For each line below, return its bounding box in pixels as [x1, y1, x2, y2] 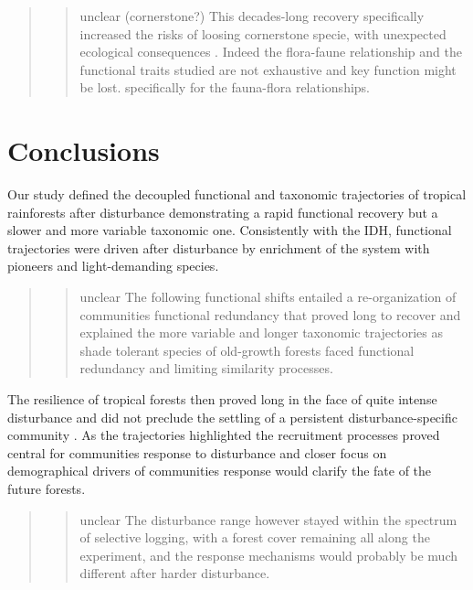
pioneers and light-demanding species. [7, 256, 219, 275]
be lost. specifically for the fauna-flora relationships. [79, 78, 371, 97]
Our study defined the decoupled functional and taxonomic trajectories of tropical [7, 185, 467, 204]
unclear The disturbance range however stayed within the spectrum [79, 510, 457, 529]
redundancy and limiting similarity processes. [79, 359, 333, 378]
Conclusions [7, 132, 160, 169]
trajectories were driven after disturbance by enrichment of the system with [7, 238, 430, 257]
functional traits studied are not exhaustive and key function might [79, 59, 457, 79]
